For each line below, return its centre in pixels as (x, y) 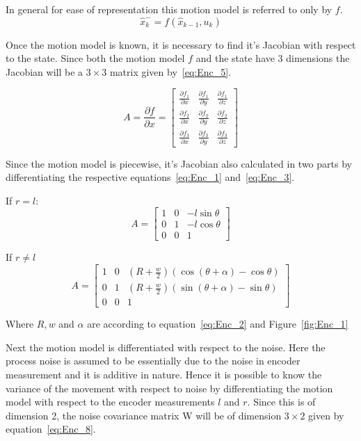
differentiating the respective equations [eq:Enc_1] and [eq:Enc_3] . (150, 177)
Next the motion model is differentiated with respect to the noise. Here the (166, 347)
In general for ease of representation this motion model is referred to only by (169, 9)
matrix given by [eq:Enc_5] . (170, 71)
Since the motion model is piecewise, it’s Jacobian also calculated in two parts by (179, 163)
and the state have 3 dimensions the (273, 58)
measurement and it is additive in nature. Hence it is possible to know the (164, 374)
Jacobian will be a (45, 71)
